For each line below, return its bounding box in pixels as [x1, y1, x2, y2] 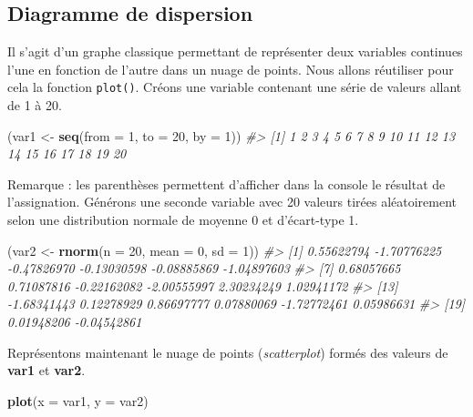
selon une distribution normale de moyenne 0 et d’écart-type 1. [7, 210, 359, 229]
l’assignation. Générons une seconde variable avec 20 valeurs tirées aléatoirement [7, 192, 458, 211]
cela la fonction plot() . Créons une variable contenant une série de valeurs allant [7, 77, 462, 97]
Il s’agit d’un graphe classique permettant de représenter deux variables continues [7, 42, 463, 61]
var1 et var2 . [7, 361, 86, 380]
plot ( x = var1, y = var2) [7, 391, 149, 410]
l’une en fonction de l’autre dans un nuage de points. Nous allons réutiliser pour [7, 59, 454, 78]
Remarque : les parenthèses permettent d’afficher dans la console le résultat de [7, 174, 446, 193]
